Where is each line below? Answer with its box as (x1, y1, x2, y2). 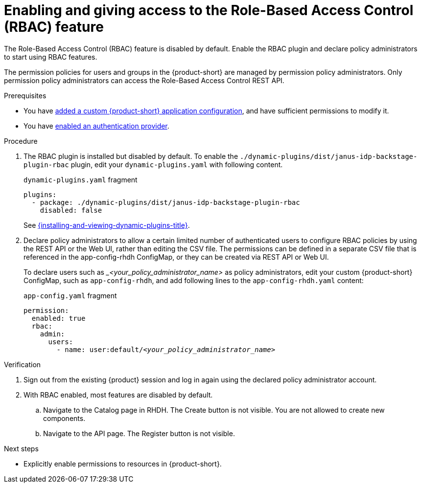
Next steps (4, 444, 39, 453)
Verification (4, 360, 41, 369)
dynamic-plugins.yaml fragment (23, 175, 138, 184)
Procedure (4, 136, 38, 145)
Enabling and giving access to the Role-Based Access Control (4, 2, 414, 19)
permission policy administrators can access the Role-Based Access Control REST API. (4, 76, 284, 85)
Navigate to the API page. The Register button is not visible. (43, 429, 235, 438)
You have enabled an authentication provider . (23, 121, 169, 130)
